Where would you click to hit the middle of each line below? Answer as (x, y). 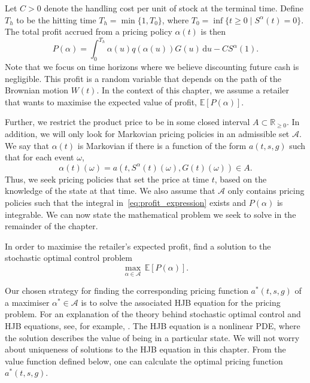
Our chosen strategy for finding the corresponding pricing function (127, 291)
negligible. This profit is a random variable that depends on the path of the (143, 78)
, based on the (241, 179)
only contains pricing (266, 191)
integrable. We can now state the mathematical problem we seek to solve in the (151, 214)
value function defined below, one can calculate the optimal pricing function (144, 361)
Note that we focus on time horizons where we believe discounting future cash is (152, 67)
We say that (27, 145)
